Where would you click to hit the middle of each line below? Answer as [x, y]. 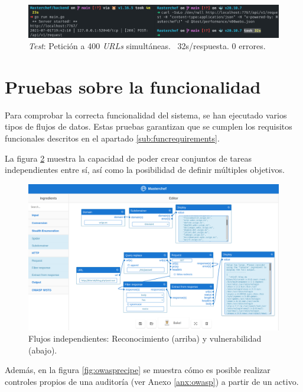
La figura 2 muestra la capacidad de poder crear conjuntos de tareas [128, 158]
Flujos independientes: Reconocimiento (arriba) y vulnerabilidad [145, 338]
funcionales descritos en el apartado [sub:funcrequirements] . [112, 138]
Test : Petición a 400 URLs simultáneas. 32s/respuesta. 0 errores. [147, 46]
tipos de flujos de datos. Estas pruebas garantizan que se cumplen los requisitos [149, 126]
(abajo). [43, 350]
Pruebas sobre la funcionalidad [133, 86]
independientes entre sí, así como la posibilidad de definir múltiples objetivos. [145, 170]
